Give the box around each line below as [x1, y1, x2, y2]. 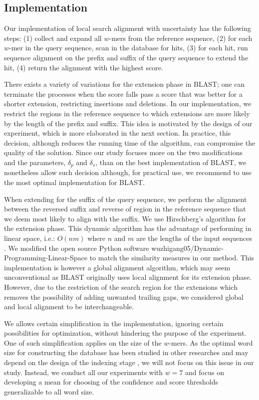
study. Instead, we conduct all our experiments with [4, 367, 163, 377]
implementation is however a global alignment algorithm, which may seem [4, 262, 231, 272]
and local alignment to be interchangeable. [4, 301, 134, 312]
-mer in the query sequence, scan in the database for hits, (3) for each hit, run [9, 42, 248, 53]
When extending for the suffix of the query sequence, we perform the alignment [4, 194, 247, 204]
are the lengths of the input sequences [136, 232, 252, 243]
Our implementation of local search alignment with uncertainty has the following [4, 23, 251, 33]
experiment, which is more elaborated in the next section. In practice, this [4, 128, 231, 138]
